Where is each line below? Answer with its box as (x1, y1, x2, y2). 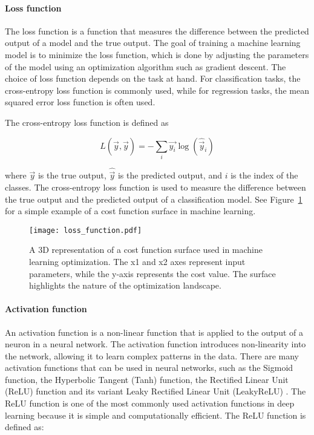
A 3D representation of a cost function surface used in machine (29, 243, 263, 256)
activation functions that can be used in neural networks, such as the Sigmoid (5, 361, 293, 374)
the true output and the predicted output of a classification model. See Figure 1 (5, 192, 303, 205)
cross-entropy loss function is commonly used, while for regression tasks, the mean (5, 83, 309, 96)
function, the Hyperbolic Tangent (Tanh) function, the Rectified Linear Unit (5, 373, 289, 385)
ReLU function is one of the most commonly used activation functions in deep (5, 397, 295, 410)
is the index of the (231, 169, 298, 182)
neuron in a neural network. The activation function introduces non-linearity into (5, 338, 306, 350)
